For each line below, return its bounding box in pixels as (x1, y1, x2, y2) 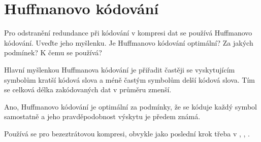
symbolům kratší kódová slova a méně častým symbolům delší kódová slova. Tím (4, 74, 255, 85)
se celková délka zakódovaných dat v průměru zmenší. (4, 84, 172, 95)
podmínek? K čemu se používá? (4, 47, 102, 58)
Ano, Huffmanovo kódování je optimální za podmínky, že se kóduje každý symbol (4, 101, 257, 112)
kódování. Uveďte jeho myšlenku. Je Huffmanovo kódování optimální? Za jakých (4, 37, 253, 48)
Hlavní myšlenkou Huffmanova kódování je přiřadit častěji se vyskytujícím (4, 64, 235, 75)
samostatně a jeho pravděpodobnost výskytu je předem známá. (4, 111, 201, 122)
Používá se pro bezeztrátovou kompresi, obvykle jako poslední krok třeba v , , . (4, 128, 250, 138)
